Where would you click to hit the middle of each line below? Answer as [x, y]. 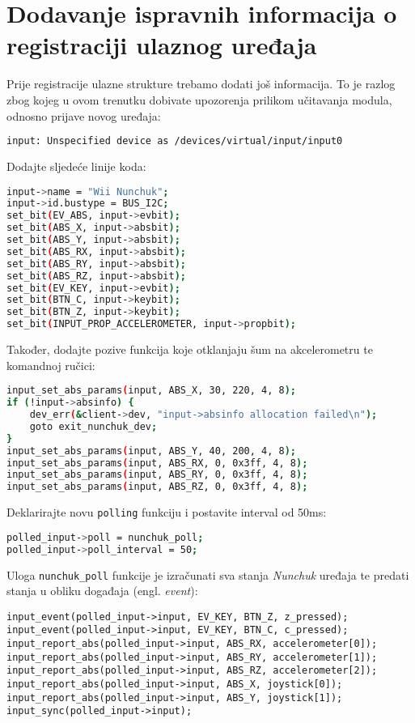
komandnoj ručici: [51, 365]
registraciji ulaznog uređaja [162, 45]
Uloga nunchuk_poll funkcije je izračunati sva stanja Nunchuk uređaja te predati [208, 574]
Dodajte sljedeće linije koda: [76, 166]
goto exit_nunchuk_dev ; [93, 426]
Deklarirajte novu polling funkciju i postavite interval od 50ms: [167, 512]
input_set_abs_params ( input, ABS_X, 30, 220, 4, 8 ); [151, 391]
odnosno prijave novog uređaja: [84, 115]
